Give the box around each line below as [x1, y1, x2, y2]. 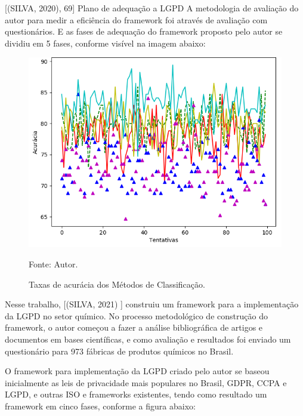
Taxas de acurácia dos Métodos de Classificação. [29, 278, 205, 290]
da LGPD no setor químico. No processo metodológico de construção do [5, 309, 268, 322]
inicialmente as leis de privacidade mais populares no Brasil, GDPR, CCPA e [5, 376, 287, 389]
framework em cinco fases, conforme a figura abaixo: [5, 399, 196, 412]
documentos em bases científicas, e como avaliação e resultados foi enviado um [5, 332, 291, 345]
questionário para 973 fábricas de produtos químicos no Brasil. [5, 344, 234, 357]
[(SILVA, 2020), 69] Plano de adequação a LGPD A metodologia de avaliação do [5, 2, 299, 14]
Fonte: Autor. [29, 257, 78, 270]
